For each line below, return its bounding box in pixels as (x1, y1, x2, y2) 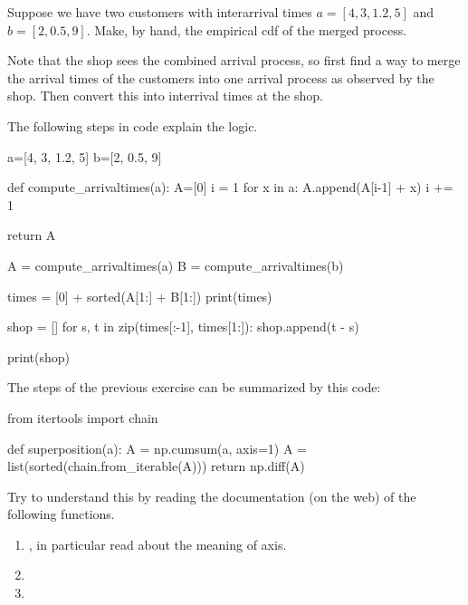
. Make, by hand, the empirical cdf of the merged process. (86, 20, 407, 39)
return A (7, 226, 56, 245)
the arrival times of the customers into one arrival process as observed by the (7, 68, 435, 87)
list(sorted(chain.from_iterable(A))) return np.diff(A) (7, 456, 305, 475)
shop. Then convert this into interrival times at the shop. (7, 86, 323, 105)
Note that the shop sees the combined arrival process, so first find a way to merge (7, 51, 461, 70)
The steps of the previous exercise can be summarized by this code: (7, 378, 381, 397)
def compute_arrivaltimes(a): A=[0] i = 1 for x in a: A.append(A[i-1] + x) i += (7, 178, 454, 197)
